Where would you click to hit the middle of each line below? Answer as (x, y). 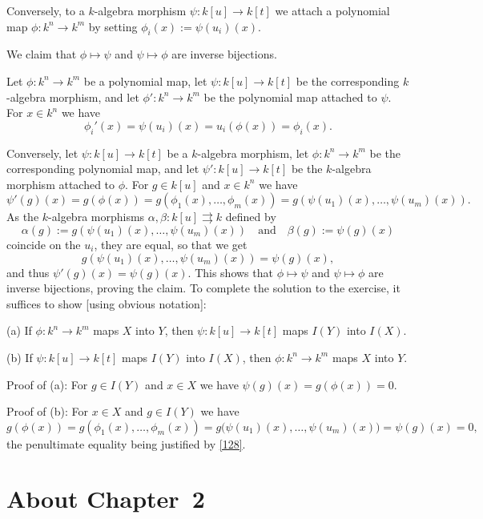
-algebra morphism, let (253, 153)
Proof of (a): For (47, 384)
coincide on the (44, 244)
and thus (28, 272)
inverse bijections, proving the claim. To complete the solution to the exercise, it (203, 288)
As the (23, 217)
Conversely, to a (46, 10)
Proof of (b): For (48, 411)
